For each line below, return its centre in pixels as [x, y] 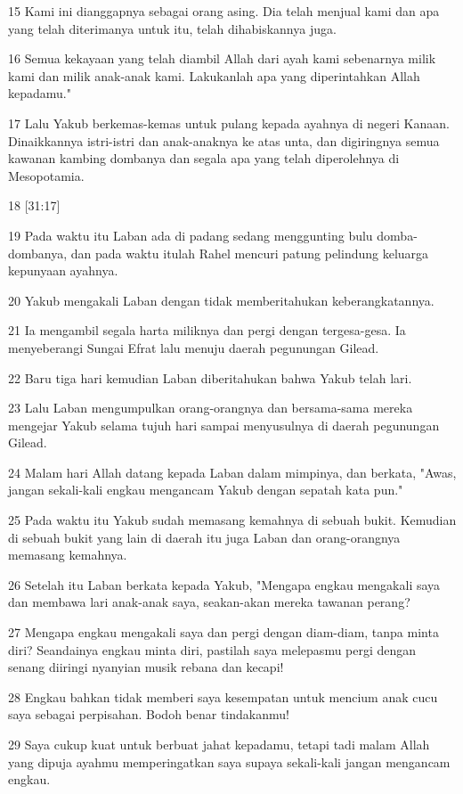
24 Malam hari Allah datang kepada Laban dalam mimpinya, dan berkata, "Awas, [232, 472]
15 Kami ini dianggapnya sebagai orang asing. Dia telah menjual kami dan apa [224, 11]
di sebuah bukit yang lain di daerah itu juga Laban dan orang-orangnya [204, 537]
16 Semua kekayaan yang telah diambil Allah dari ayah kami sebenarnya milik [222, 58]
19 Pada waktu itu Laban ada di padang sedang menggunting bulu [191, 235]
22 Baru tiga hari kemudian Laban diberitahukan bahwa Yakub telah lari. [210, 377]
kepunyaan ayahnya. [63, 270]
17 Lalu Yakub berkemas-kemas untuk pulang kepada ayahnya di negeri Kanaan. [229, 123]
